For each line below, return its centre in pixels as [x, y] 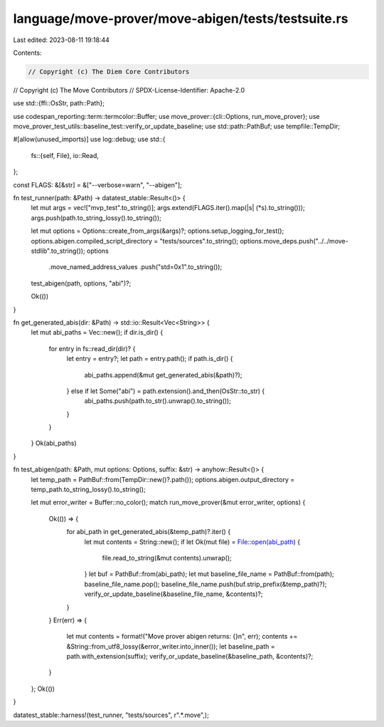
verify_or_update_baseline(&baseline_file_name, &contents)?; [174, 594]
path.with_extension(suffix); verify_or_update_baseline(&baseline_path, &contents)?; [190, 657]
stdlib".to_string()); [58, 251]
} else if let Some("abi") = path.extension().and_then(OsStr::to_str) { [166, 391]
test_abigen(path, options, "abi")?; [81, 283]
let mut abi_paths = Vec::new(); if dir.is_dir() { [97, 333]
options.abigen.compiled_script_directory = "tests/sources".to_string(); [134, 241]
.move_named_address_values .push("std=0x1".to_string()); [135, 267]
